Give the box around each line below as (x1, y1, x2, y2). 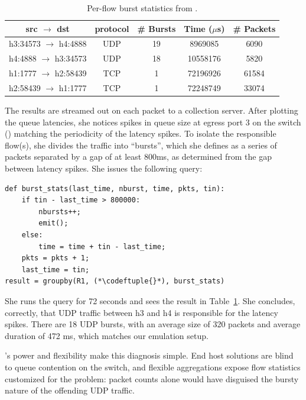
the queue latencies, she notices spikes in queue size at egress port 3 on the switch (5, 115, 301, 128)
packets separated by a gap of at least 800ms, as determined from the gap (5, 150, 272, 163)
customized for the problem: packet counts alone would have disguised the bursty (5, 372, 299, 385)
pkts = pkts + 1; (21, 254, 90, 263)
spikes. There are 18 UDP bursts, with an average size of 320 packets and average (5, 318, 301, 330)
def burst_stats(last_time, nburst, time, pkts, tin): (5, 184, 225, 193)
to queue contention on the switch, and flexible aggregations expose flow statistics (5, 360, 301, 373)
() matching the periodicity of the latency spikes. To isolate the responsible (5, 127, 276, 140)
